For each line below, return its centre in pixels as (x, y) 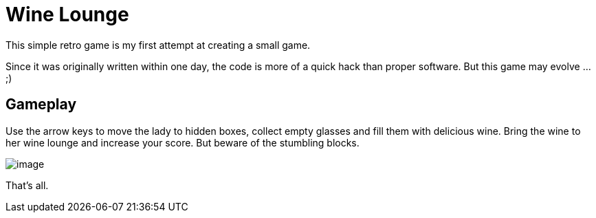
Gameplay (41, 105)
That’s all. (27, 185)
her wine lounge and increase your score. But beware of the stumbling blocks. (183, 142)
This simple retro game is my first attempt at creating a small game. (158, 45)
